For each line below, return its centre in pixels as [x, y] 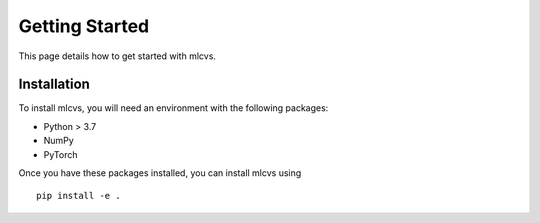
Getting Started [84, 26]
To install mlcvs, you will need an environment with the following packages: [173, 108]
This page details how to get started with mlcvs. [117, 56]
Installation [54, 84]
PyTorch [60, 154]
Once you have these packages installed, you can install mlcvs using [160, 173]
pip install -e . [78, 196]
